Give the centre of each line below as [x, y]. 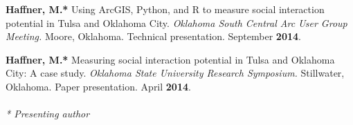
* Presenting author [48, 114]
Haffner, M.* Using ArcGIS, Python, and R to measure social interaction [165, 9]
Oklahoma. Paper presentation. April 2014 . [98, 86]
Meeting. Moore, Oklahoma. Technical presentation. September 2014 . [153, 36]
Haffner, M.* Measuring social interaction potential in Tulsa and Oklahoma [170, 59]
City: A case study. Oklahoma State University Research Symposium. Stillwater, [175, 73]
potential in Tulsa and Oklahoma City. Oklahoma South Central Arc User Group [176, 22]
